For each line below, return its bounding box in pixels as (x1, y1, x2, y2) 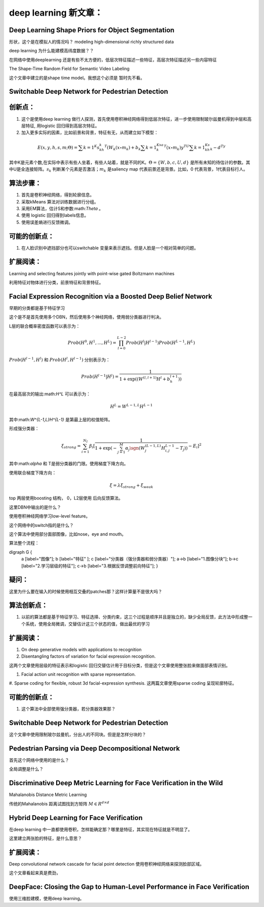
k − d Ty (210, 144, 226, 151)
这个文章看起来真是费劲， (9, 870, 61, 876)
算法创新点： (9, 601, 48, 609)
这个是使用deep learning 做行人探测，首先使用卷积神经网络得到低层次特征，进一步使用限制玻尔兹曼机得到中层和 (21, 116, 247, 122)
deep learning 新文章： (9, 7, 103, 18)
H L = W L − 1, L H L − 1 (110, 403, 153, 410)
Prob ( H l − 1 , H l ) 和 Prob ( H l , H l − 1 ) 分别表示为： (9, 356, 110, 363)
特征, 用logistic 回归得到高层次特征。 (25, 123, 100, 129)
